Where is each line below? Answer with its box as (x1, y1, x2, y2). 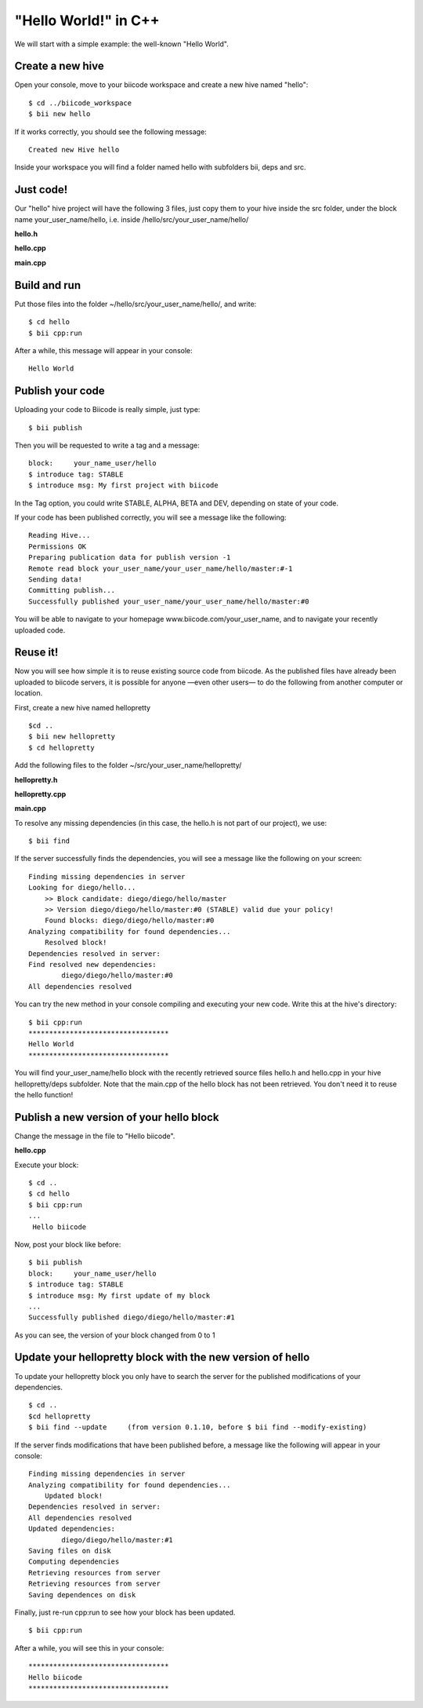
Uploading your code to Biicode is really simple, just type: (14, 405, 201, 414)
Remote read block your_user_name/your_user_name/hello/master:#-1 (28, 564, 293, 573)
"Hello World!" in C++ (14, 12, 160, 29)
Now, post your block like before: (14, 1239, 121, 1249)
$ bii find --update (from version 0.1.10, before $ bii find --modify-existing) (28, 1423, 367, 1432)
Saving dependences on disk (28, 1590, 136, 1599)
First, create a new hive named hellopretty (14, 703, 151, 712)
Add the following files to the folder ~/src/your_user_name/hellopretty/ (14, 761, 242, 770)
